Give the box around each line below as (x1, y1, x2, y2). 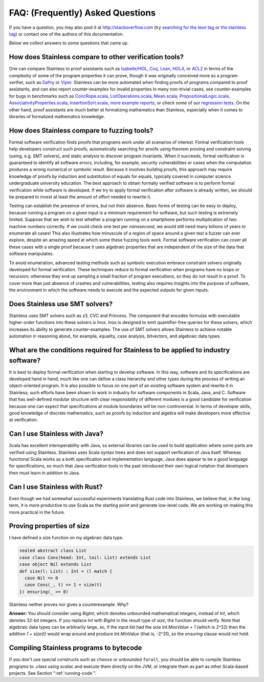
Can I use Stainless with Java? (9, 430, 104, 438)
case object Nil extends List (19, 562, 92, 567)
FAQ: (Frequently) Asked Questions (9, 7, 156, 18)
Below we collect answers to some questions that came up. (9, 40, 129, 46)
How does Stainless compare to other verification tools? (9, 53, 184, 61)
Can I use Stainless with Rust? (9, 483, 103, 491)
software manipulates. (9, 251, 54, 256)
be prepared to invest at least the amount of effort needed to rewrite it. (9, 194, 152, 200)
